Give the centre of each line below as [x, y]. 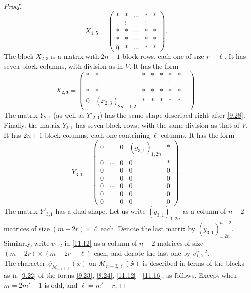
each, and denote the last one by [142, 253]
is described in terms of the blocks [193, 263]
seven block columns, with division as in [64, 66]
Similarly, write [27, 243]
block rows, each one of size [163, 56]
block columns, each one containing [97, 135]
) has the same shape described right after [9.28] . [172, 115]
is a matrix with [75, 56]
